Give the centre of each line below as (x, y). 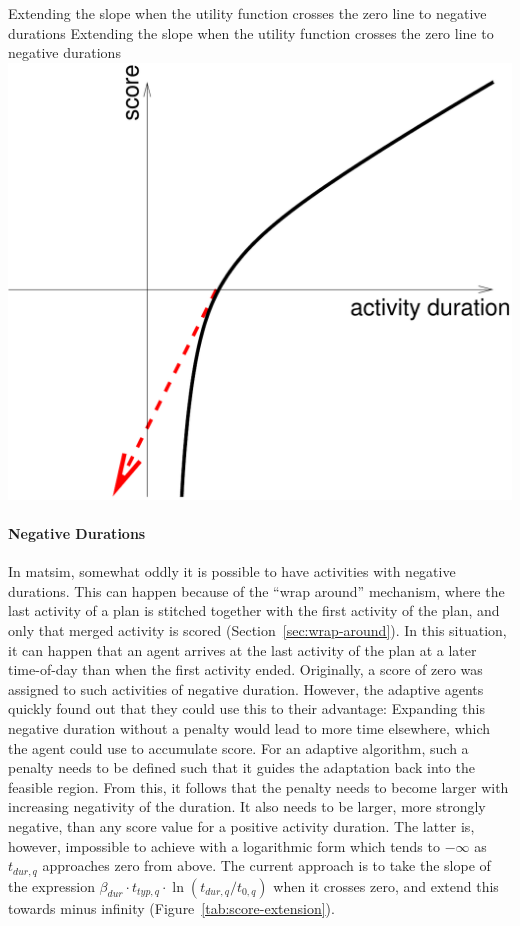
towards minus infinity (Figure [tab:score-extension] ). (171, 907)
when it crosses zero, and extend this (386, 885)
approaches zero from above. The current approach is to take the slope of (266, 865)
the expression (51, 885)
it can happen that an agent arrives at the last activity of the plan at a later (242, 649)
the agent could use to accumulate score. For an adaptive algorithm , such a (238, 747)
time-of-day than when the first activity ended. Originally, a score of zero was (245, 669)
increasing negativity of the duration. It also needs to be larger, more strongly (247, 806)
